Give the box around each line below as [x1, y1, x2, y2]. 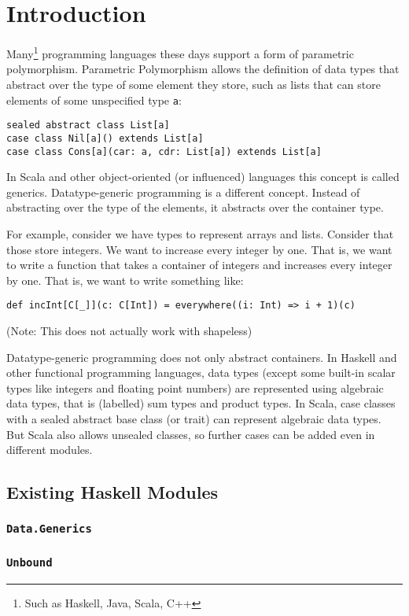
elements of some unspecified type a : [6, 91, 182, 108]
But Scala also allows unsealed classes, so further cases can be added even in [6, 426, 375, 442]
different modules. [6, 441, 93, 458]
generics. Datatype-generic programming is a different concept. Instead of [6, 183, 360, 200]
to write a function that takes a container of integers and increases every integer [6, 256, 392, 273]
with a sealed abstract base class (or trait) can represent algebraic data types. [6, 410, 381, 426]
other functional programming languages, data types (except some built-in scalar [6, 364, 396, 381]
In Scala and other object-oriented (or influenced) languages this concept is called [6, 168, 400, 185]
